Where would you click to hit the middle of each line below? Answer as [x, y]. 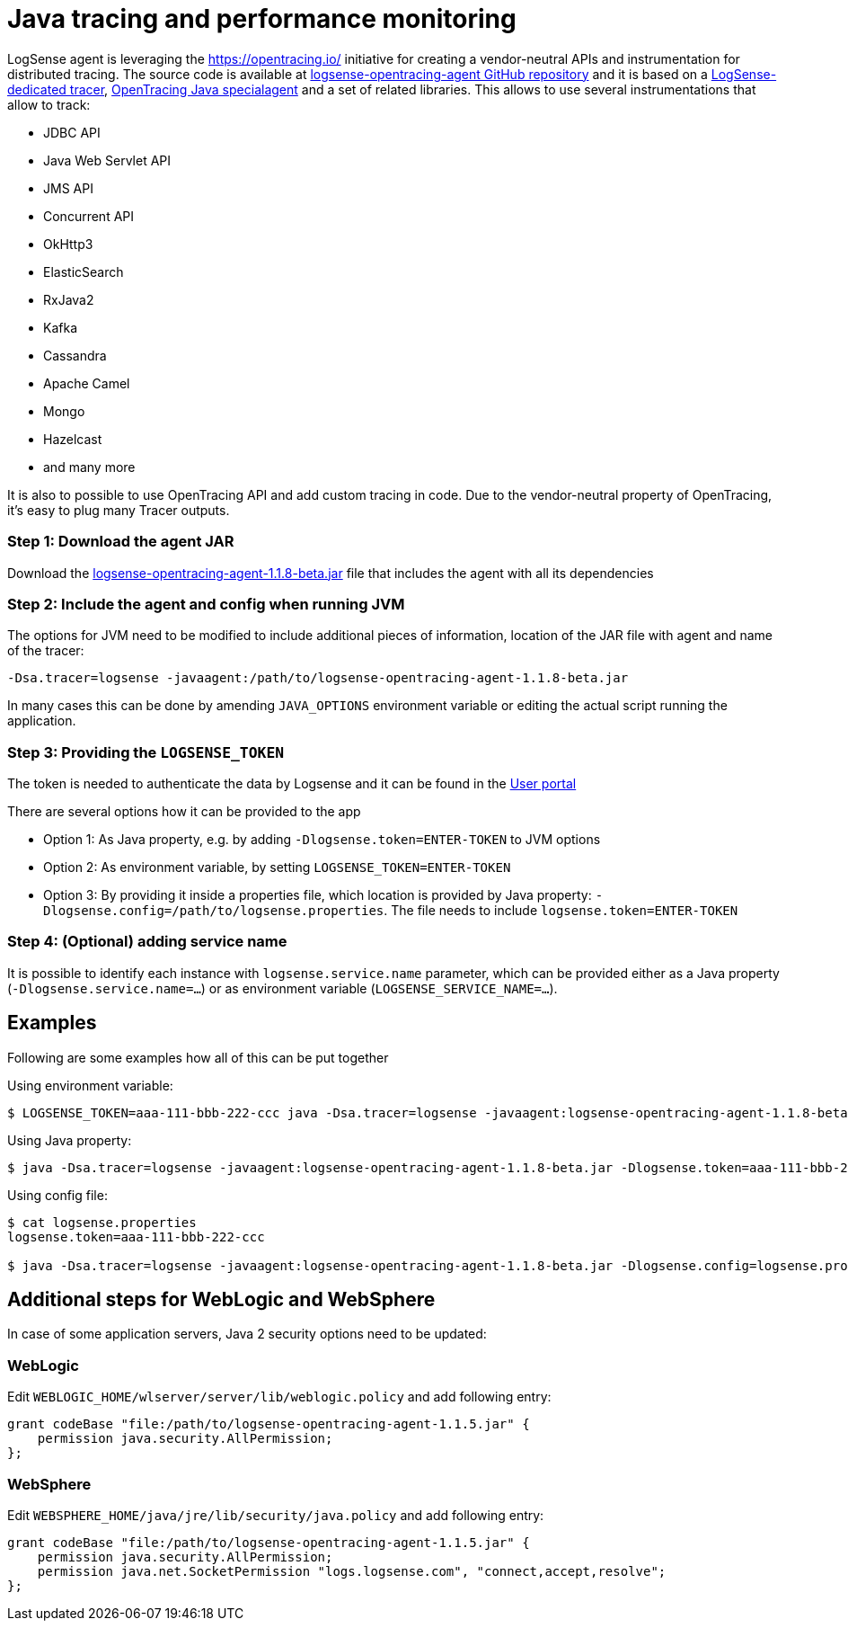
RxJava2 [69, 299]
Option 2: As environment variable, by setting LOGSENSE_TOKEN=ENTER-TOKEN [277, 867]
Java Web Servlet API [107, 160]
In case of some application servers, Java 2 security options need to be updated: [247, 1334]
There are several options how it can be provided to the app [184, 811]
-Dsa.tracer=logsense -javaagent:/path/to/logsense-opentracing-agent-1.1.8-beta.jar [318, 678]
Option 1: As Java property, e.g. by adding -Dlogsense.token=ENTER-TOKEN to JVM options [322, 839]
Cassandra [75, 355]
